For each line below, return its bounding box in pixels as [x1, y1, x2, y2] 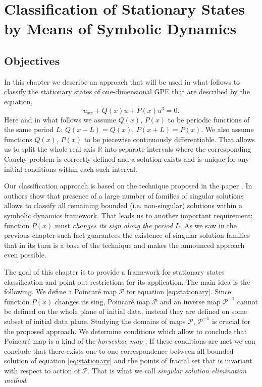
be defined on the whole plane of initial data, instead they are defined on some [4, 306, 247, 316]
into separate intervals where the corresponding [104, 144, 251, 154]
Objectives [4, 52, 60, 68]
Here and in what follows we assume [4, 114, 116, 124]
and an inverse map [160, 296, 221, 306]
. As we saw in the [180, 220, 237, 230]
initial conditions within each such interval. [4, 163, 137, 174]
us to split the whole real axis [4, 144, 96, 154]
